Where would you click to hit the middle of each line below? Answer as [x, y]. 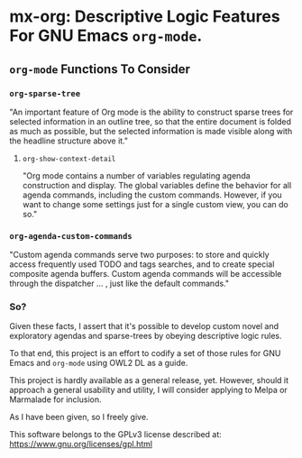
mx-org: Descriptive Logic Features [145, 17]
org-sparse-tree [45, 93]
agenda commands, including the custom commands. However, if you [152, 195]
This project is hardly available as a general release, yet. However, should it [149, 380]
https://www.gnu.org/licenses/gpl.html [81, 444]
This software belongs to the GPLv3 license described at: [116, 435]
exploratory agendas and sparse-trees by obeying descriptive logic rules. [146, 336]
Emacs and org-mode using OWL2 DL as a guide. [99, 363]
